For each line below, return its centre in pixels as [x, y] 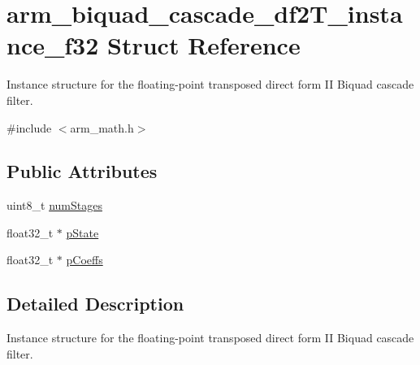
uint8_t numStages [54, 205]
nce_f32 [53, 45]
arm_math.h [102, 127]
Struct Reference [204, 45]
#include [29, 127]
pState [82, 232]
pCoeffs [84, 260]
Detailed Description [95, 304]
